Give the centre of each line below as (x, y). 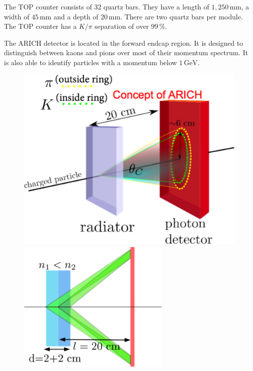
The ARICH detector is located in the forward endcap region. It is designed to (124, 43)
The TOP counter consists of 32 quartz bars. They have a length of (107, 6)
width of (17, 16)
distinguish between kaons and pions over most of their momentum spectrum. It (126, 52)
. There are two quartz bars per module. (182, 16)
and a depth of (76, 16)
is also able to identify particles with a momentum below (90, 62)
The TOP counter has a (41, 26)
